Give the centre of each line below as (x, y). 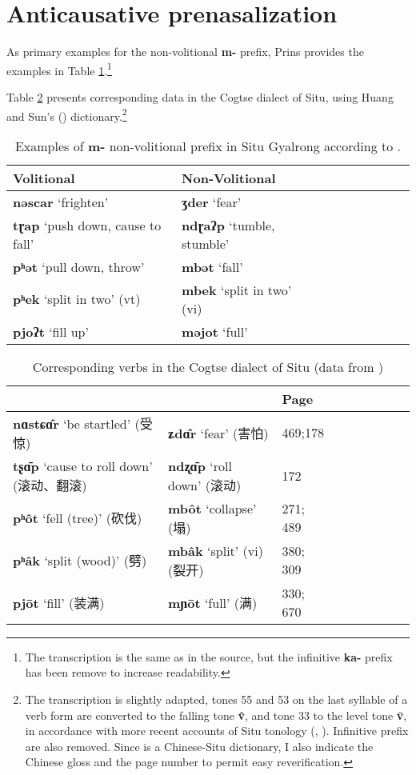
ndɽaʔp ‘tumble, (228, 225)
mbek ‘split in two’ (237, 290)
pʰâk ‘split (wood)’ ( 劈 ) (80, 561)
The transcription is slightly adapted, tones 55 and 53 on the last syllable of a (216, 699)
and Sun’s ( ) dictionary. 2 (67, 114)
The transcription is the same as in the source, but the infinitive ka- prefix (209, 656)
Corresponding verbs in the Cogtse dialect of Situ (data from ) (208, 366)
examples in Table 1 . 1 (59, 69)
